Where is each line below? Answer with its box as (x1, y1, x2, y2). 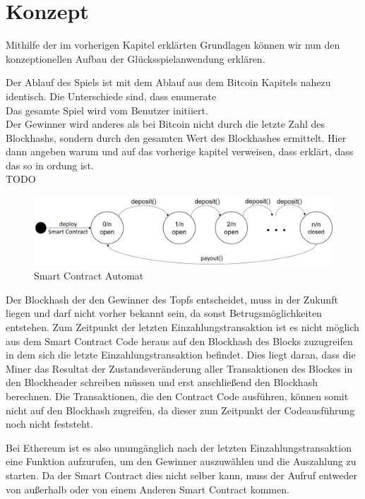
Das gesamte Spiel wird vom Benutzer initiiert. (6, 102, 208, 117)
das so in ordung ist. (6, 157, 94, 172)
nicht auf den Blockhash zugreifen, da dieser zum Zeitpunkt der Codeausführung (6, 402, 355, 417)
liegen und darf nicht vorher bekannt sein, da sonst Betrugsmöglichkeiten (6, 306, 322, 320)
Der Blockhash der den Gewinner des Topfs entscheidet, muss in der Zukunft (6, 291, 338, 306)
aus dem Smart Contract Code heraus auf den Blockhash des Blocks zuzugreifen (6, 333, 353, 348)
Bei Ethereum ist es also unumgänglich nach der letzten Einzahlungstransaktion (6, 440, 352, 455)
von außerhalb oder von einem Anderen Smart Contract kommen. (6, 481, 289, 496)
